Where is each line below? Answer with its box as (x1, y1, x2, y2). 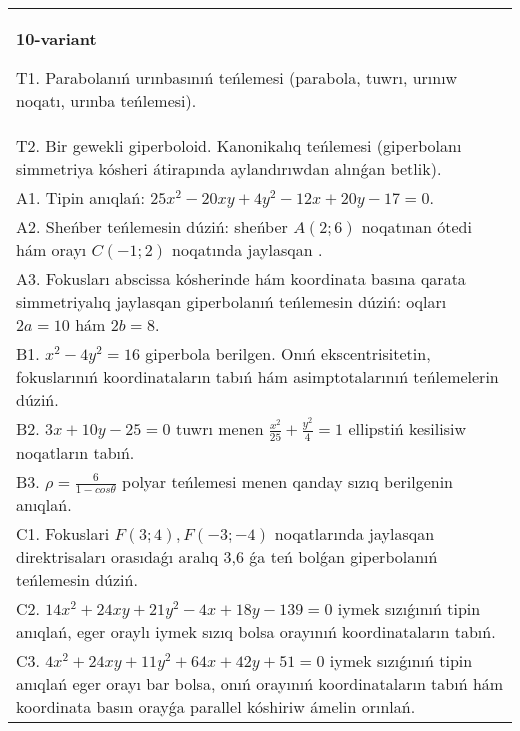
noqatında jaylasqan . (171, 238, 323, 261)
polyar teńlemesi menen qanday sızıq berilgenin (122, 469, 453, 493)
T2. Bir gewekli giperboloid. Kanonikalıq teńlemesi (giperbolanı (16, 134, 462, 157)
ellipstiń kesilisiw (348, 417, 466, 440)
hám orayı (16, 238, 87, 261)
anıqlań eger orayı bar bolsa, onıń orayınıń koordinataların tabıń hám (16, 672, 504, 696)
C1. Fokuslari (16, 522, 110, 546)
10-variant (16, 27, 97, 50)
